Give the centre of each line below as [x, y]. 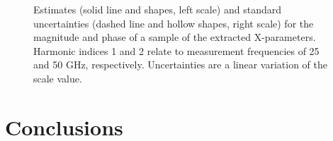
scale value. [58, 78]
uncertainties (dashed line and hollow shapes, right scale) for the [174, 23]
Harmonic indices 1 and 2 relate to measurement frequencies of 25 [176, 50]
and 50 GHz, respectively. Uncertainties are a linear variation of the [181, 65]
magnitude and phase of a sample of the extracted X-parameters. [175, 37]
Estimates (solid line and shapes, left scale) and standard [157, 9]
